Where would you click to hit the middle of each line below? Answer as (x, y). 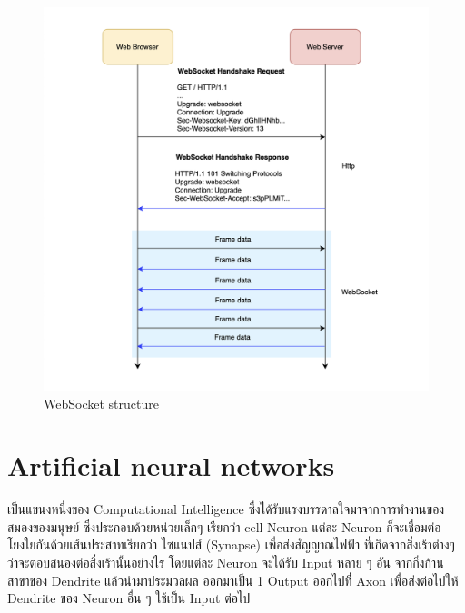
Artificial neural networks (171, 465)
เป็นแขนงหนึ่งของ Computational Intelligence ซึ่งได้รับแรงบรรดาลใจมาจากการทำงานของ (226, 509)
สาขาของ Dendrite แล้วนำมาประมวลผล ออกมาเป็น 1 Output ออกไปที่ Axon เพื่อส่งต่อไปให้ (233, 580)
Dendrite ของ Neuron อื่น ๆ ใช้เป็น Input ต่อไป (129, 598)
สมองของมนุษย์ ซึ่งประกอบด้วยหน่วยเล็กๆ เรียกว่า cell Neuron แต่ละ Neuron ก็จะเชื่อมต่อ (224, 526)
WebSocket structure (101, 403)
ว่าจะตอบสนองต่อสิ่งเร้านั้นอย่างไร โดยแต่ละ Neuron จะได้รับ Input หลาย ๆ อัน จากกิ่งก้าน (226, 563)
